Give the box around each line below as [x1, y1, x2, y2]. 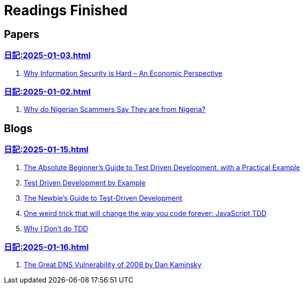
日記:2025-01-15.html [4, 144, 89, 155]
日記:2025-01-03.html [4, 50, 91, 61]
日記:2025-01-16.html [4, 242, 89, 252]
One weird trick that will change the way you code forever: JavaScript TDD [24, 209, 266, 217]
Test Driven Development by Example [24, 178, 146, 187]
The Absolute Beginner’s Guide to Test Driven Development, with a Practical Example [24, 163, 300, 172]
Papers [4, 28, 39, 40]
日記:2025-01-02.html [4, 86, 91, 97]
